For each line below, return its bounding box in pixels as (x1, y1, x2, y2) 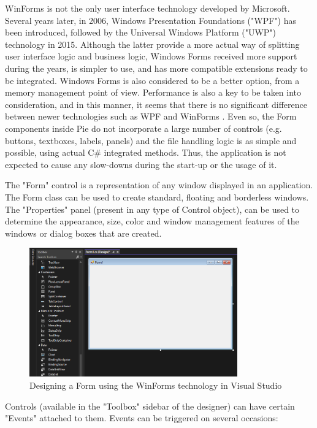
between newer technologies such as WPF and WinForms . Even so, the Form (5, 110, 297, 123)
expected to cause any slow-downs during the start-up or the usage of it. (5, 158, 277, 170)
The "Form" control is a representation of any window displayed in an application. (5, 178, 313, 191)
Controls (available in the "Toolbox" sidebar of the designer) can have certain (5, 399, 295, 412)
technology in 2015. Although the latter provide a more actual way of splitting (5, 37, 300, 50)
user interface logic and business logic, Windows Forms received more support (5, 50, 297, 63)
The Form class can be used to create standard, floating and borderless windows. (5, 190, 309, 203)
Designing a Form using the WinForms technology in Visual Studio (29, 379, 282, 392)
